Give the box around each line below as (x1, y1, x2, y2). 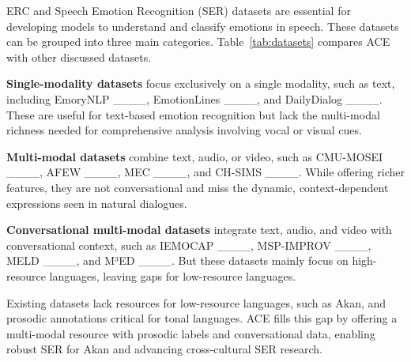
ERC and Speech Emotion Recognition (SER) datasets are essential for (6, 2, 351, 18)
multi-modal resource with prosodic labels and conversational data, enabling (6, 325, 375, 341)
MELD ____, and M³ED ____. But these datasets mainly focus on (6, 252, 349, 269)
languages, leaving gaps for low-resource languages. (49, 267, 296, 284)
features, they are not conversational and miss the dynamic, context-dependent (6, 179, 389, 195)
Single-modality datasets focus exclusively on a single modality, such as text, (6, 75, 395, 92)
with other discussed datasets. (6, 48, 152, 65)
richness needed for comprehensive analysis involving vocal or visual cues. (6, 122, 362, 138)
